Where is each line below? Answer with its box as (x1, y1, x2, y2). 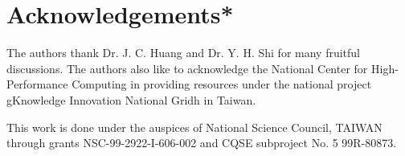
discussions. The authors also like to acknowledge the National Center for (6, 60, 368, 76)
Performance (6, 76, 68, 92)
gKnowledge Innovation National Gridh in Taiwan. (6, 91, 256, 108)
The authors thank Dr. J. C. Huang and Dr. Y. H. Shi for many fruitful (6, 44, 360, 61)
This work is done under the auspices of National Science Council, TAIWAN (6, 118, 382, 135)
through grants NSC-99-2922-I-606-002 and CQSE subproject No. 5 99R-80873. (6, 134, 397, 151)
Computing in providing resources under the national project (72, 76, 372, 92)
